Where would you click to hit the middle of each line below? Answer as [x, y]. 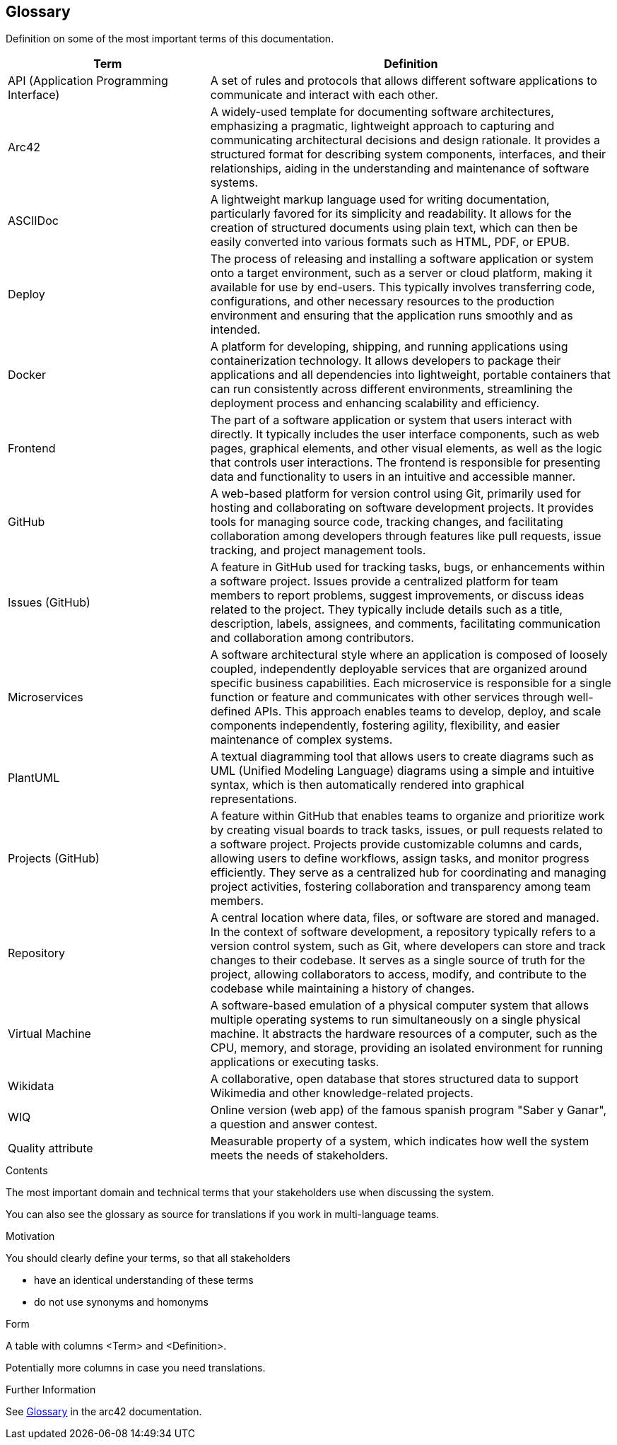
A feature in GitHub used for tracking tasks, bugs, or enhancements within [407, 567]
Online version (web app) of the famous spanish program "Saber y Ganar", [409, 1110]
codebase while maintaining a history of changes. [342, 989]
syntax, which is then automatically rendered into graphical [367, 785]
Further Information [51, 1390]
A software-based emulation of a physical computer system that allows [400, 1006]
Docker [27, 375]
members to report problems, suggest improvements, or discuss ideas [397, 596]
